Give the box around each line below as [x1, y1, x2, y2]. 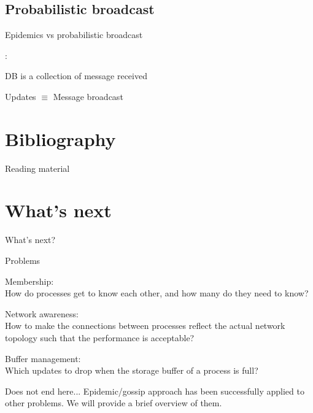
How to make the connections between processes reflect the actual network [5, 319, 285, 332]
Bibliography [5, 126, 116, 151]
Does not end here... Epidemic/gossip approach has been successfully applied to [5, 384, 304, 397]
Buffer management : [5, 352, 81, 365]
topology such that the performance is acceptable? [5, 331, 195, 344]
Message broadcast [53, 90, 123, 102]
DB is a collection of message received [5, 69, 147, 82]
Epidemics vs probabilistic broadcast [5, 28, 143, 41]
